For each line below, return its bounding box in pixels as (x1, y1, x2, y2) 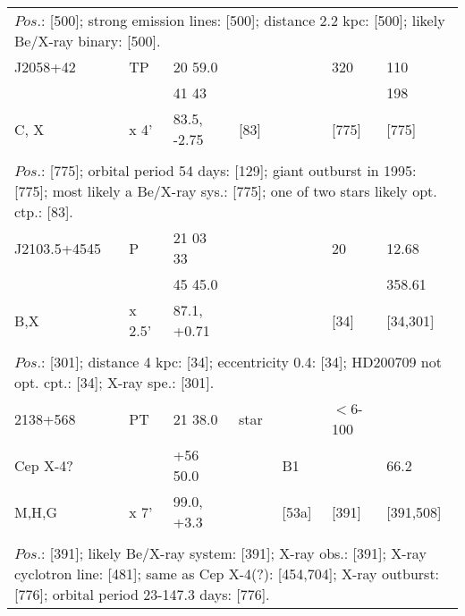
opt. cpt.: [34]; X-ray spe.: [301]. (14, 372, 215, 392)
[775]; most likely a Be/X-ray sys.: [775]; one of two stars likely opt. (14, 181, 437, 201)
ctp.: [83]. (14, 201, 73, 222)
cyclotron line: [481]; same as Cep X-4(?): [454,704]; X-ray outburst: (14, 563, 440, 584)
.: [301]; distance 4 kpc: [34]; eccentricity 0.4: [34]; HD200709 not (37, 351, 442, 372)
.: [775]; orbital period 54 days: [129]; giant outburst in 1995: (37, 160, 417, 181)
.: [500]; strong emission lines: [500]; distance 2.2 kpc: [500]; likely (37, 10, 445, 30)
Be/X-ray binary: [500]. (14, 30, 161, 51)
